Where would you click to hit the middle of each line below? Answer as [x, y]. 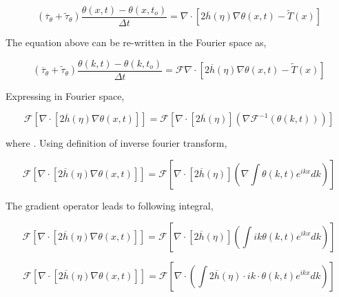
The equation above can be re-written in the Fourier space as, [136, 42]
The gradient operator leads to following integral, [110, 205]
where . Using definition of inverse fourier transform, [116, 143]
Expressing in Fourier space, [65, 95]
